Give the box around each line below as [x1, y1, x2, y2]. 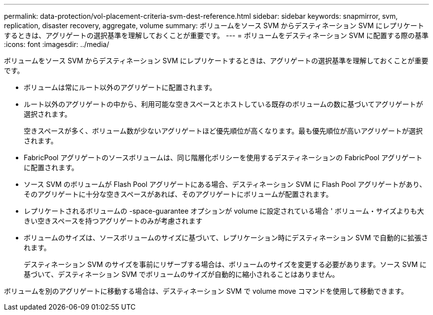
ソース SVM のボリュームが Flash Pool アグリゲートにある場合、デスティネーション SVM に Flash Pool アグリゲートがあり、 [24, 180, 427, 188]
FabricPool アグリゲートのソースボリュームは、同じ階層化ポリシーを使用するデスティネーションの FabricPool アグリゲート [24, 153, 423, 162]
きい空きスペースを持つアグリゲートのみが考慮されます [24, 217, 203, 225]
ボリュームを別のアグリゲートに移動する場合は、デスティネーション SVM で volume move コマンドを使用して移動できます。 [4, 287, 408, 295]
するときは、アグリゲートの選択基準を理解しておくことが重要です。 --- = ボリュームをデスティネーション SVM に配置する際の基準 [4, 31, 429, 40]
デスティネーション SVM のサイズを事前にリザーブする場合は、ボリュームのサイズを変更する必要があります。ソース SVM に [24, 260, 427, 269]
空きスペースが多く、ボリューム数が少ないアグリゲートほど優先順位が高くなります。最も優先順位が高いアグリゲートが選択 [24, 127, 423, 135]
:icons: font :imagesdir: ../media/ [4, 40, 109, 48]
